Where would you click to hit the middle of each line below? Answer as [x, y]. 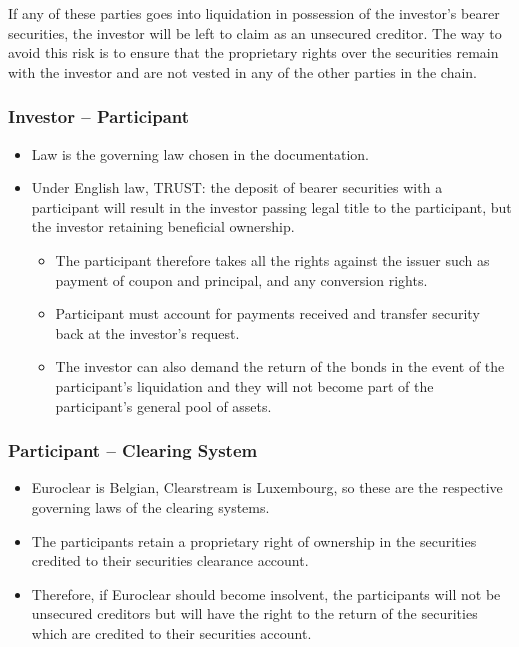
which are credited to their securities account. [171, 632]
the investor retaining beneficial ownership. [163, 226]
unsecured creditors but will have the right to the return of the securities [254, 613]
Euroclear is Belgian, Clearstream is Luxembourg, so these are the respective [267, 487]
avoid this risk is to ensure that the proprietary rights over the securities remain [253, 52]
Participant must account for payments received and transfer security [267, 313]
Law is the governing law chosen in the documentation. [200, 153]
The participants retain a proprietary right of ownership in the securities [254, 540]
